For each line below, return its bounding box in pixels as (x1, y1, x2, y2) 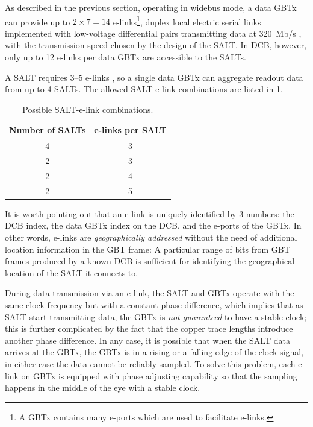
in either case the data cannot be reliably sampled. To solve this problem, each (5, 358, 296, 370)
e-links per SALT (94, 124, 167, 136)
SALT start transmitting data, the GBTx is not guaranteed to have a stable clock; (5, 310, 307, 323)
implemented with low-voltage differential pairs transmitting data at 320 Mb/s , (5, 27, 302, 39)
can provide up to (5, 15, 70, 28)
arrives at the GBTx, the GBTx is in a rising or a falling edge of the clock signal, (5, 346, 304, 358)
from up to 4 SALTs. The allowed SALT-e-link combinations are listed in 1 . (5, 83, 283, 95)
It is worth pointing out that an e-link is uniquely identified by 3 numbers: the (5, 207, 294, 220)
